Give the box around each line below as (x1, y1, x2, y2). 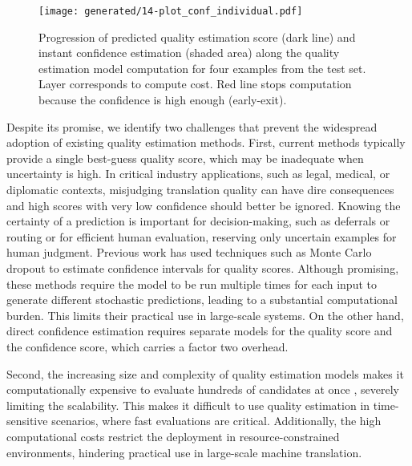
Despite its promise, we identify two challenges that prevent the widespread (6, 118, 378, 135)
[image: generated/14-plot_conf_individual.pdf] (38, 6, 303, 17)
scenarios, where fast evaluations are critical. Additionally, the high (51, 412, 382, 429)
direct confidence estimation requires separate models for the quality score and (6, 322, 393, 339)
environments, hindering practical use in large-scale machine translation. (6, 444, 362, 460)
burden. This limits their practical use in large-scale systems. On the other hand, (6, 306, 404, 323)
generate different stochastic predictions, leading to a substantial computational (6, 291, 398, 308)
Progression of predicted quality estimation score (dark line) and (38, 28, 356, 45)
